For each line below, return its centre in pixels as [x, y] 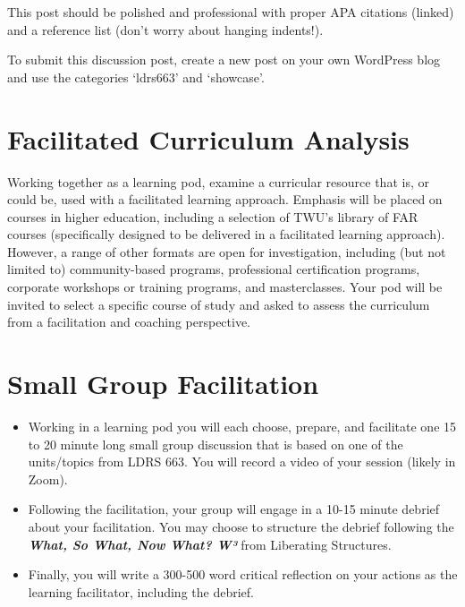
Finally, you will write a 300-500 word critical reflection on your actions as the [243, 574]
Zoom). [48, 479]
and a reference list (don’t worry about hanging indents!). [165, 29]
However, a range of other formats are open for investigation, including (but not [227, 251]
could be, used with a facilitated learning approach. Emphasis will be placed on [225, 199]
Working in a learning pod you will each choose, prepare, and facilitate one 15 [242, 426]
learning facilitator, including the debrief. [141, 591]
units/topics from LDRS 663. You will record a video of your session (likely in [242, 462]
